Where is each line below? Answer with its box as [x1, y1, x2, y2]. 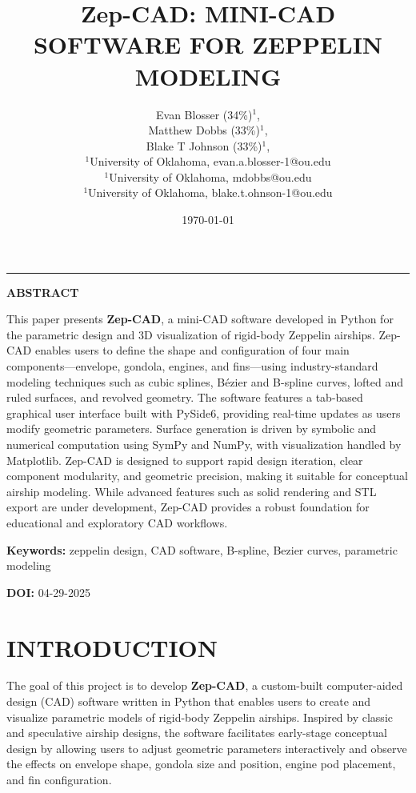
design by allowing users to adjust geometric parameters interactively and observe [6, 739, 407, 756]
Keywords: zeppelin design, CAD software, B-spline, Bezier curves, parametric [6, 541, 398, 558]
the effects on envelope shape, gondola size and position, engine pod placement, [6, 755, 396, 772]
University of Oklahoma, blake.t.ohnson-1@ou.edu [88, 184, 333, 201]
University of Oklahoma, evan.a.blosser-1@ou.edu [90, 153, 331, 170]
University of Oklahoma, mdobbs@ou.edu [109, 168, 312, 185]
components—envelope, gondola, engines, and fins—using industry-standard [6, 358, 378, 374]
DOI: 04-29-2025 [6, 583, 91, 600]
